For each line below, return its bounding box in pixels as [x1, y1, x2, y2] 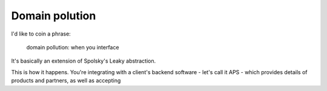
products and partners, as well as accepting [11, 77, 121, 84]
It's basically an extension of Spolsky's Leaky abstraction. [11, 57, 156, 64]
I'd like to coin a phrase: [11, 30, 71, 37]
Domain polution [11, 9, 96, 22]
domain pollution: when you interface [26, 43, 119, 51]
